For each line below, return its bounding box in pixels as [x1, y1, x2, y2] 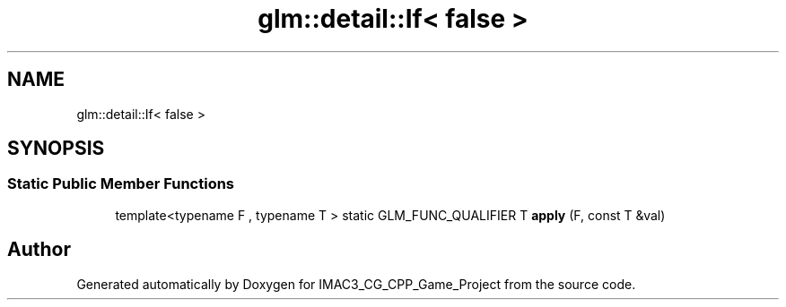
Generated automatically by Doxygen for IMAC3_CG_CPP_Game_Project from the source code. [76, 276, 636, 292]
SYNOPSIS [7, 137, 105, 160]
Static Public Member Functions [7, 175, 235, 193]
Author [7, 238, 71, 261]
